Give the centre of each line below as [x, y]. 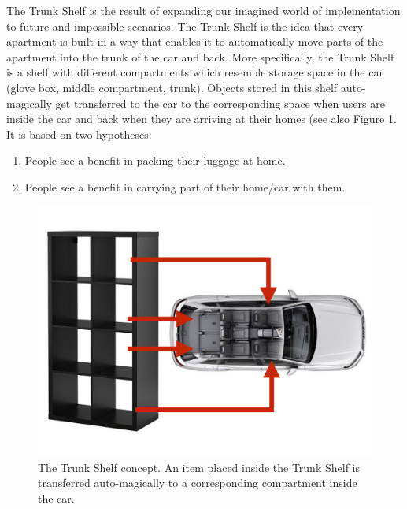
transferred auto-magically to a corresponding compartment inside [198, 483]
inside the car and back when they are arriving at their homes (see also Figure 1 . [202, 119]
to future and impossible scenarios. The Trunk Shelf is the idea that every [185, 26]
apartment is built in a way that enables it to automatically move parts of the [195, 41]
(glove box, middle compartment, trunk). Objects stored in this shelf [172, 87]
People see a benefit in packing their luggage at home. [155, 160]
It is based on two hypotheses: [79, 134]
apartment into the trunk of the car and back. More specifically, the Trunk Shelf [200, 56]
